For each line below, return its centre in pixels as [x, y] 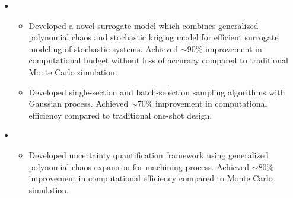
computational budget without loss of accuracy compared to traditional [159, 60]
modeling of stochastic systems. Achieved [103, 48]
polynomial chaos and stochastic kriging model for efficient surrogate [154, 37]
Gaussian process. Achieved [79, 103]
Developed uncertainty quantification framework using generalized [149, 154]
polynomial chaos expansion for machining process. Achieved [139, 166]
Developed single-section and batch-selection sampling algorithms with [157, 92]
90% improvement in [224, 48]
